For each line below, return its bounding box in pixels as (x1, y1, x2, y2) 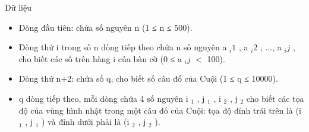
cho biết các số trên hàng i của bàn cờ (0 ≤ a (18, 52, 182, 65)
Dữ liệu (5, 1, 31, 13)
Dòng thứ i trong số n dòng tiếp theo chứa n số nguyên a (18, 41, 227, 53)
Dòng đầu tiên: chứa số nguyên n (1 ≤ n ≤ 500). (18, 21, 193, 33)
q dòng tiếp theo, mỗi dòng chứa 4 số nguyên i (18, 92, 188, 104)
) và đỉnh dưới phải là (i (42, 115, 130, 128)
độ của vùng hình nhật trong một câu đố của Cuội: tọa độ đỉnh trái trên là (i (18, 104, 301, 116)
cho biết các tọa (246, 92, 304, 104)
